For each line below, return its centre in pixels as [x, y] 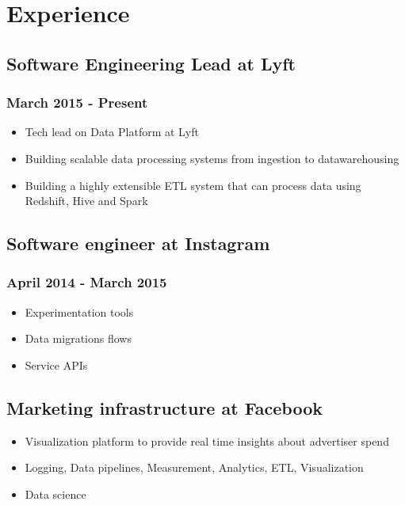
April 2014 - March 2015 [87, 282]
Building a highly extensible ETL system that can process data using [193, 185]
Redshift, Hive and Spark [86, 201]
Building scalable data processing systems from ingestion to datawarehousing [212, 158]
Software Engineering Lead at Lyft [151, 63]
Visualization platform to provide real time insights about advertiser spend [207, 440]
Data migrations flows [78, 338]
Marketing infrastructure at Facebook [165, 407]
